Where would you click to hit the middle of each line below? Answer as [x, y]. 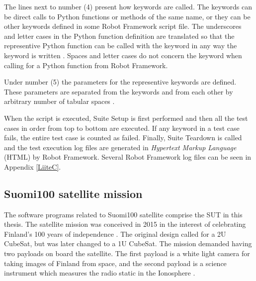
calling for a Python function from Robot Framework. [86, 65]
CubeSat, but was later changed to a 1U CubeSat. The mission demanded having [128, 243]
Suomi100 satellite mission [73, 193]
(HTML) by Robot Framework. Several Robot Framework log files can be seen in [128, 157]
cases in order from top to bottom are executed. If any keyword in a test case [122, 128]
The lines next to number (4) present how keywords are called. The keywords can [128, 6]
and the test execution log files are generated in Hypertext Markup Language [120, 147]
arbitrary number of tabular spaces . [59, 101]
